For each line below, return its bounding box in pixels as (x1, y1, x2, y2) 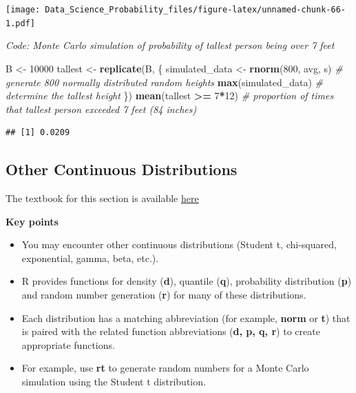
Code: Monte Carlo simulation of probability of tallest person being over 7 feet (6, 38, 335, 52)
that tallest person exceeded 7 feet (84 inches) (6, 101, 197, 116)
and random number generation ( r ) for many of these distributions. (21, 288, 306, 302)
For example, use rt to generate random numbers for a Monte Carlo (21, 361, 309, 375)
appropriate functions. (21, 337, 115, 352)
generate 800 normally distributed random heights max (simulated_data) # (6, 74, 324, 89)
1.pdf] (6, 18, 35, 28)
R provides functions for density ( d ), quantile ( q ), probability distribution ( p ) (21, 274, 352, 288)
